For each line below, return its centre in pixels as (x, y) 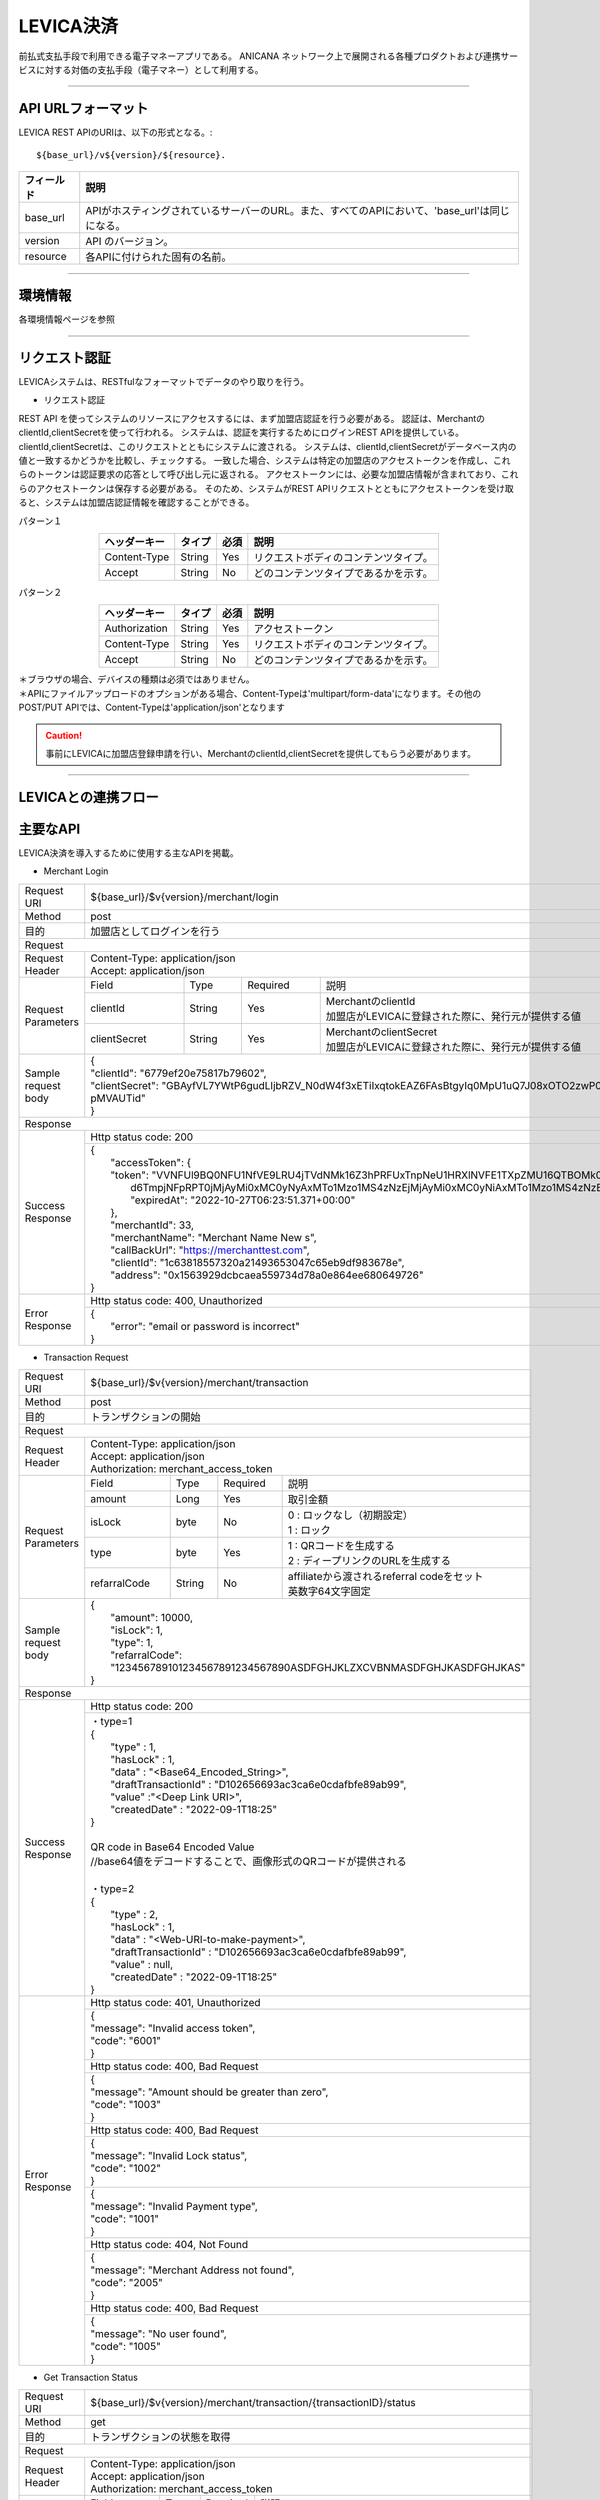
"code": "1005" (126, 2346)
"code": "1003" (126, 2104)
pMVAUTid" (118, 1098)
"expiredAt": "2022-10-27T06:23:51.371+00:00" (243, 1200)
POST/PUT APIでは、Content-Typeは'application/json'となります (151, 707)
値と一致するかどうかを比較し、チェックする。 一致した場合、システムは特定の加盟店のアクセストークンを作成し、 (256, 460)
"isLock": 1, (137, 1630)
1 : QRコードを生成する (341, 1545)
